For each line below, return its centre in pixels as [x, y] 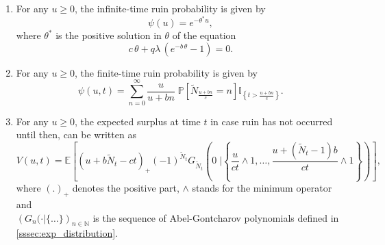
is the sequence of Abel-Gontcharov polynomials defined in [216, 217]
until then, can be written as [76, 134]
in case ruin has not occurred [272, 121]
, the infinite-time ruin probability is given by [170, 8]
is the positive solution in [109, 35]
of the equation [204, 35]
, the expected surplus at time [138, 121]
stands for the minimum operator [262, 188]
